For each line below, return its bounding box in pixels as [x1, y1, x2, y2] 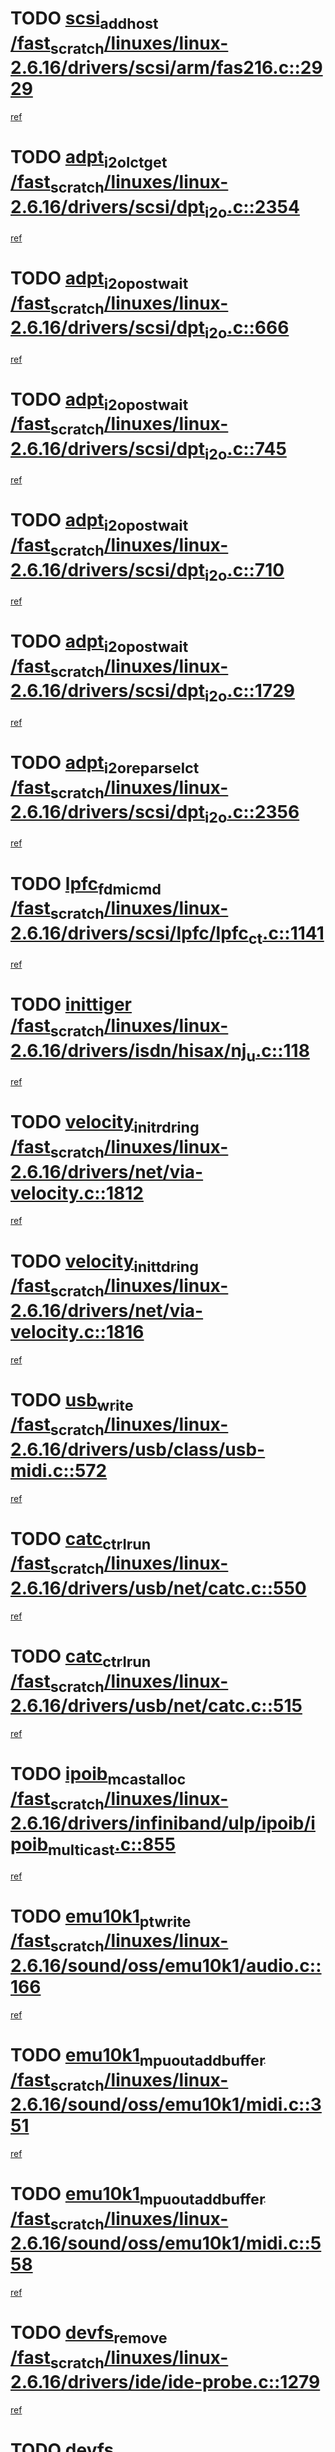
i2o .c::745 [204, 437, 287, 464]
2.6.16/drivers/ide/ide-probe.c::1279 [10, 2371, 321, 2394]
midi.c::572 [10, 1459, 108, 1482]
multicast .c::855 [48, 1833, 177, 1859]
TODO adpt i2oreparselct [10, 751, 200, 777]
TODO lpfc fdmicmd [10, 872, 162, 899]
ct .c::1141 [248, 922, 325, 948]
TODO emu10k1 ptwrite [10, 1905, 192, 1931]
